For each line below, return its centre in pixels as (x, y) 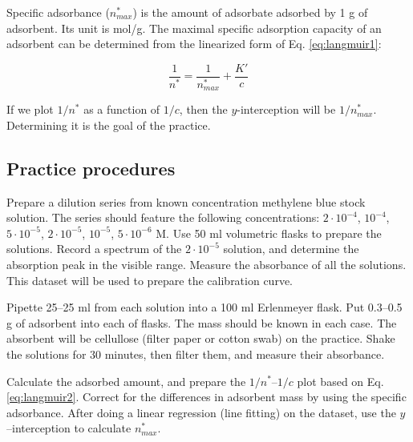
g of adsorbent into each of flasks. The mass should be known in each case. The (202, 322)
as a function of (122, 109)
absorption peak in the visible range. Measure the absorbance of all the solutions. (206, 264)
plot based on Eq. (340, 381)
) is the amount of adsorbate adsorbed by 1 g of (250, 12)
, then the (203, 109)
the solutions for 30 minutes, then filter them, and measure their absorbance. (196, 354)
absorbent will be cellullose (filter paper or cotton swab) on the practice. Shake (201, 338)
